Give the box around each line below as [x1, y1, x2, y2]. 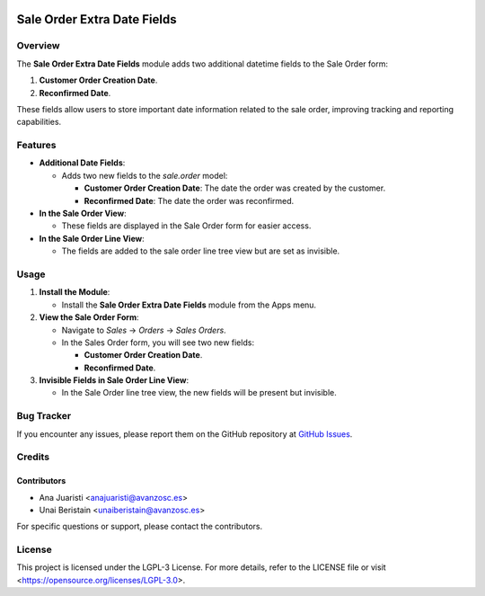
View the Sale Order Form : [39, 312, 139, 323]
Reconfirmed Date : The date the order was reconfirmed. [84, 195, 295, 206]
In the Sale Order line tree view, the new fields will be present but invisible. [61, 387, 337, 398]
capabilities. [16, 117, 62, 128]
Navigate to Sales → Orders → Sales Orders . [61, 325, 226, 335]
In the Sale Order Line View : [39, 233, 145, 244]
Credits [16, 450, 49, 463]
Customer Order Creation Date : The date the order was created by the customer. [84, 182, 386, 193]
